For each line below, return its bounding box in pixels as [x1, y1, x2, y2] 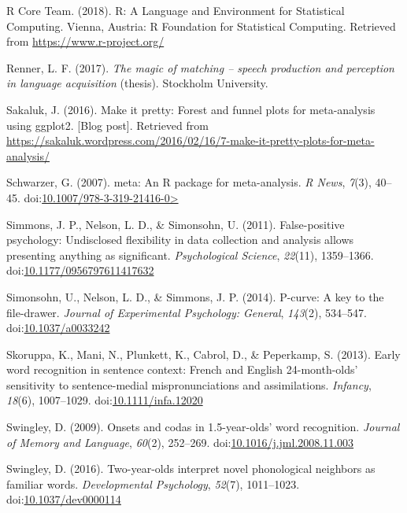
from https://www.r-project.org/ [6, 33, 165, 50]
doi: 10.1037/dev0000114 [6, 491, 121, 507]
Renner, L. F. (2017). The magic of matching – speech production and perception [6, 59, 394, 76]
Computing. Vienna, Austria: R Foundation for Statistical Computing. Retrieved [6, 17, 396, 34]
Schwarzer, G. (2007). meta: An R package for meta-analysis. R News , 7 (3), [6, 174, 372, 190]
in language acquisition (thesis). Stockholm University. [6, 75, 268, 91]
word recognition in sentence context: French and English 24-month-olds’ [6, 361, 358, 378]
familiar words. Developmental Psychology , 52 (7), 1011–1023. [6, 475, 300, 492]
